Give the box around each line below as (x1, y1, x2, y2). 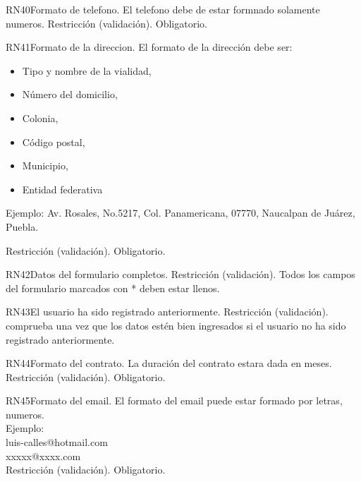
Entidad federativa (22, 181, 103, 196)
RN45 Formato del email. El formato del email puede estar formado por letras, (6, 393, 343, 408)
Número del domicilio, (22, 87, 118, 102)
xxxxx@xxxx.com (6, 448, 81, 463)
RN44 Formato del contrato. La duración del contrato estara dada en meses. (6, 356, 332, 370)
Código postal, (22, 134, 85, 149)
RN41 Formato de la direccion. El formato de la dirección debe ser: (6, 40, 293, 54)
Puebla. (6, 219, 39, 234)
